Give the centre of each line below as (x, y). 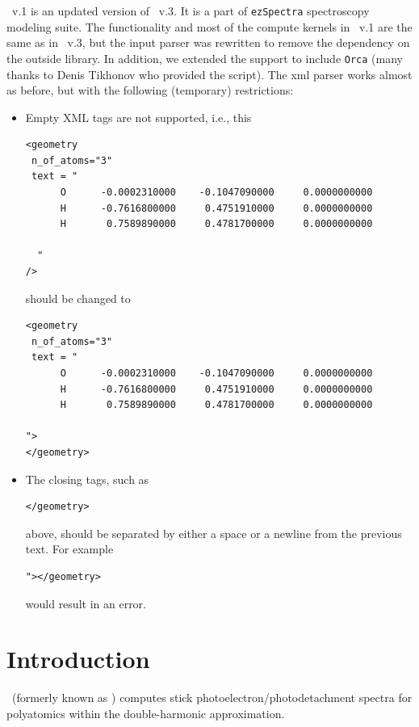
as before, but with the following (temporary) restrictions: (150, 90)
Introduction (78, 659)
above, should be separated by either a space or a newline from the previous (214, 533)
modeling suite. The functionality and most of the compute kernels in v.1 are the (209, 26)
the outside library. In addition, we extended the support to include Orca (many (205, 58)
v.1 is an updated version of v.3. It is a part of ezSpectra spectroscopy (191, 11)
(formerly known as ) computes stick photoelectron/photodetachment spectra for (212, 698)
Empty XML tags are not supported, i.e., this (138, 117)
